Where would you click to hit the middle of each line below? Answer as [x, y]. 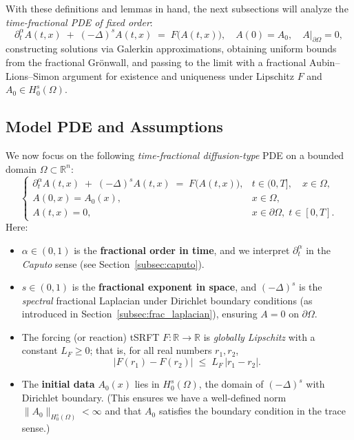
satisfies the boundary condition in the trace [252, 411]
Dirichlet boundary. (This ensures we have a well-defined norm [154, 397]
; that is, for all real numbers [151, 350]
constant [40, 350]
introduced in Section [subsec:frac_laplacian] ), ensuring [139, 314]
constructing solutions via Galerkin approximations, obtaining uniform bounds [171, 49]
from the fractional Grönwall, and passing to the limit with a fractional [156, 62]
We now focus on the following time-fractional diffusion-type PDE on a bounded [175, 155]
